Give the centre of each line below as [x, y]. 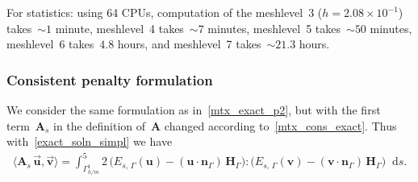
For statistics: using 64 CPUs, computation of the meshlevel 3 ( [165, 12]
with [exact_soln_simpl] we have [90, 141]
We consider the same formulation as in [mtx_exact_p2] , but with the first [194, 110]
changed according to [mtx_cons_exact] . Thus [280, 125]
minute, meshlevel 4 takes [119, 28]
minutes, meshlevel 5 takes [274, 28]
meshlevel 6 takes [50, 44]
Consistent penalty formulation [110, 79]
